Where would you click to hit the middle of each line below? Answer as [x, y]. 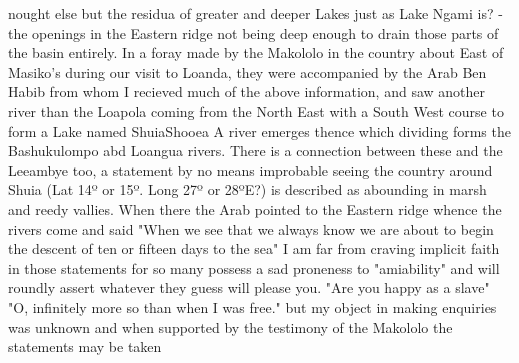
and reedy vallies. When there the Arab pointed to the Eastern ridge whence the [255, 208]
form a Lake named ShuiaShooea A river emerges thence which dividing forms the [259, 130]
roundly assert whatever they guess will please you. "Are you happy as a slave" [249, 287]
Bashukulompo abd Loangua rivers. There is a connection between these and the [255, 150]
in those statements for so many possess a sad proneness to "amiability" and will [254, 267]
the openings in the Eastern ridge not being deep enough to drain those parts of [253, 32]
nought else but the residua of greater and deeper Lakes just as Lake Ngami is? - [255, 13]
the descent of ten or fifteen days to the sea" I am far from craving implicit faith [254, 248]
